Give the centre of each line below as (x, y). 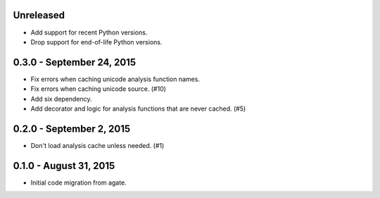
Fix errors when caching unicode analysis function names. (115, 79)
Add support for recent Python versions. (89, 32)
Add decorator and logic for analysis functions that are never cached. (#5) (138, 109)
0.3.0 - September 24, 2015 (75, 62)
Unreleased (39, 15)
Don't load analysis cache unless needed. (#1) (97, 145)
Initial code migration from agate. (78, 182)
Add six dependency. (61, 99)
